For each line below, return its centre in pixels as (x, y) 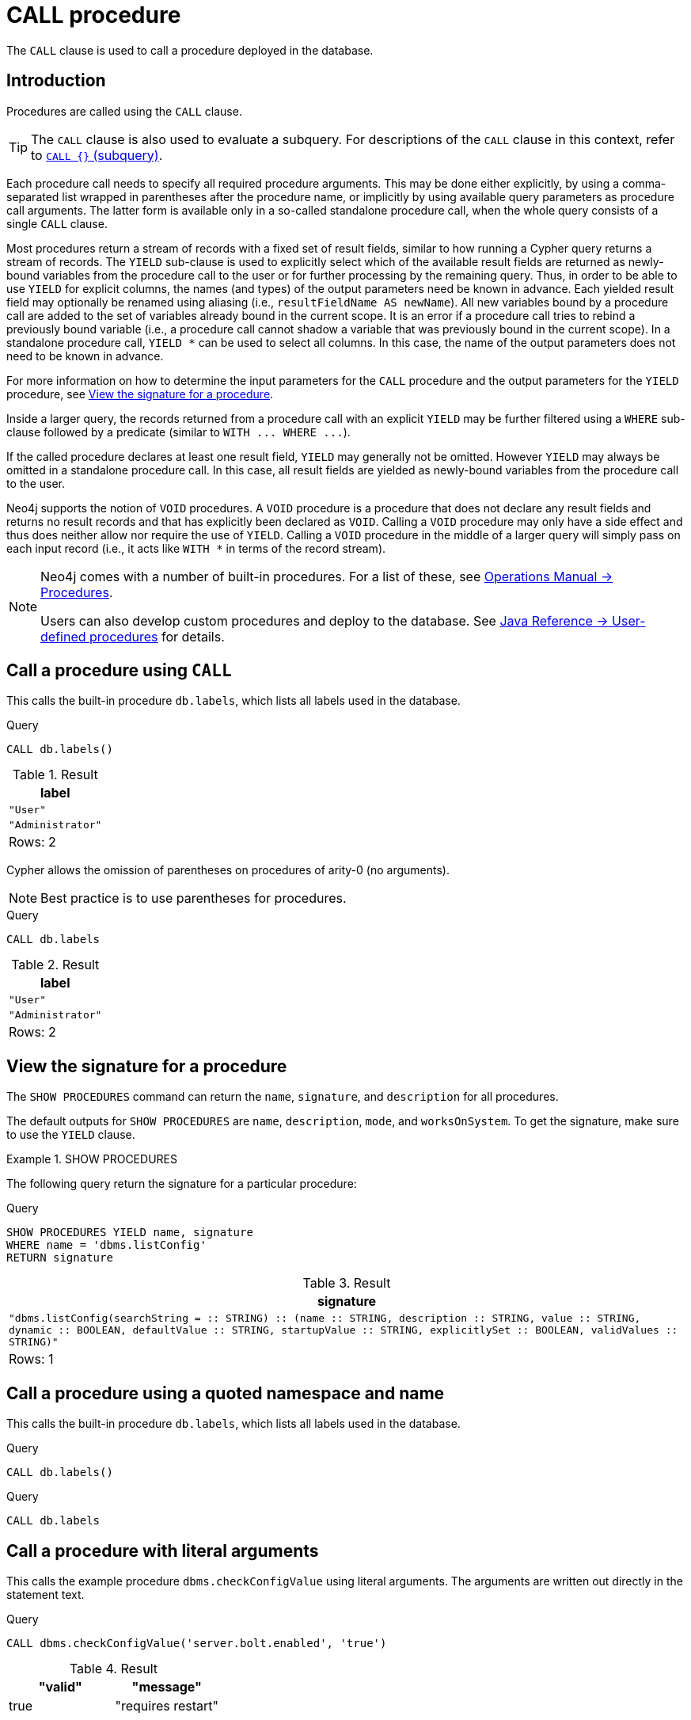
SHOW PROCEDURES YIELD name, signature (130, 1233)
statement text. (46, 1594)
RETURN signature (60, 1258)
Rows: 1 (31, 1359)
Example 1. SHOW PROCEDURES (92, 1159)
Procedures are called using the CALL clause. (124, 111)
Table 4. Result (114, 1668)
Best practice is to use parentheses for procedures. (194, 898)
